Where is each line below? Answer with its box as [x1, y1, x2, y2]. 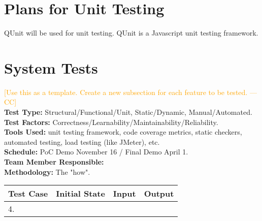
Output [144, 187, 174, 200]
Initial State [56, 187, 105, 200]
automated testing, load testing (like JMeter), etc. [4, 136, 160, 147]
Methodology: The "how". [4, 166, 90, 177]
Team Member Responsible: [4, 156, 104, 167]
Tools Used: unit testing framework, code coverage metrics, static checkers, [4, 127, 242, 137]
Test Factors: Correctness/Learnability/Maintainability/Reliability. [4, 116, 218, 127]
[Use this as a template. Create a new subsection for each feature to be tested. [4, 86, 248, 97]
